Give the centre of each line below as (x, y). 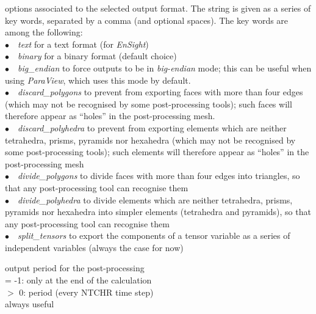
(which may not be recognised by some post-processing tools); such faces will (149, 104)
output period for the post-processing (75, 268)
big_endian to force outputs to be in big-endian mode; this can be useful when (165, 68)
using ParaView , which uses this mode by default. (98, 80)
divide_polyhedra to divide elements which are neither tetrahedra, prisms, (155, 199)
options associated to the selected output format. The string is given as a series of (158, 8)
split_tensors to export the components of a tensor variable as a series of (154, 236)
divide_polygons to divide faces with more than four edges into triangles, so (159, 176)
